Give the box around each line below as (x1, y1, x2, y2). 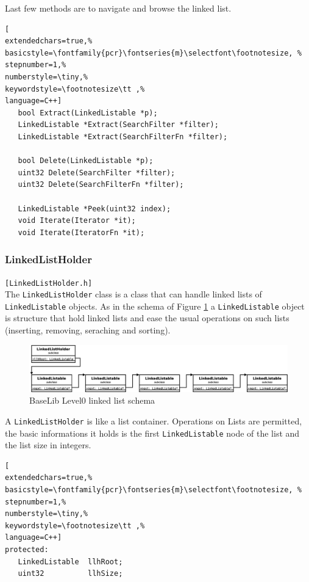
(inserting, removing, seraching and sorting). (5, 324, 171, 336)
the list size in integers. (5, 438, 91, 451)
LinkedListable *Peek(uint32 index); (18, 204, 171, 213)
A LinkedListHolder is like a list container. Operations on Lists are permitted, (5, 414, 302, 427)
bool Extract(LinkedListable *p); (18, 108, 158, 117)
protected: (5, 545, 49, 554)
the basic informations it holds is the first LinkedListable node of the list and (5, 426, 300, 439)
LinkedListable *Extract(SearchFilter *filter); (18, 120, 219, 129)
